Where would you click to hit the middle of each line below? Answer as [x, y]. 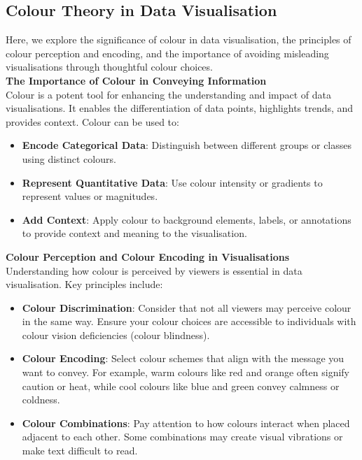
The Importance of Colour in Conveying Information [136, 80]
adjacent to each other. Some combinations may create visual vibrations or [182, 437]
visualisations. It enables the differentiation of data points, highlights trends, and [180, 108]
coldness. [41, 400]
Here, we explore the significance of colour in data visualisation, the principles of [179, 39]
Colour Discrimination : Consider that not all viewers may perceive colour [187, 307]
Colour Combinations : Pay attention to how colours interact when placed [186, 423]
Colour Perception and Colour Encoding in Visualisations [148, 256]
